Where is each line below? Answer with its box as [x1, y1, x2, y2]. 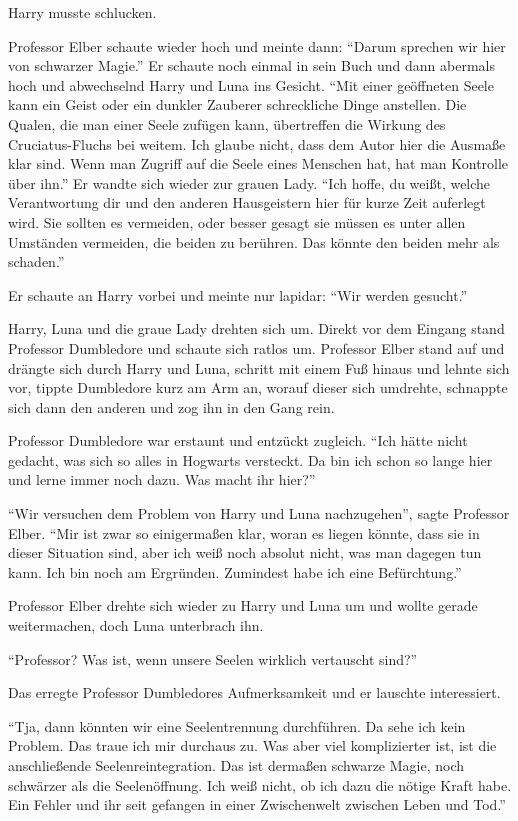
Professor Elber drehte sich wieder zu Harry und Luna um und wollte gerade [8, 595, 478, 616]
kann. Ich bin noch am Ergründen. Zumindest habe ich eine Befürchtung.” [8, 561, 462, 582]
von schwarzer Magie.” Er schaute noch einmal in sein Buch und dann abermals [8, 55, 495, 76]
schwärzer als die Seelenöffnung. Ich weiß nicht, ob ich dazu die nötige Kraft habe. [8, 774, 512, 795]
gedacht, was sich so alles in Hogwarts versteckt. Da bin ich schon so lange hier [8, 449, 493, 470]
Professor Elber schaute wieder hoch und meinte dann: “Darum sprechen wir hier [8, 35, 506, 56]
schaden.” [8, 251, 65, 272]
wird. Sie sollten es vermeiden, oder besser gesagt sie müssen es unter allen [8, 211, 466, 232]
